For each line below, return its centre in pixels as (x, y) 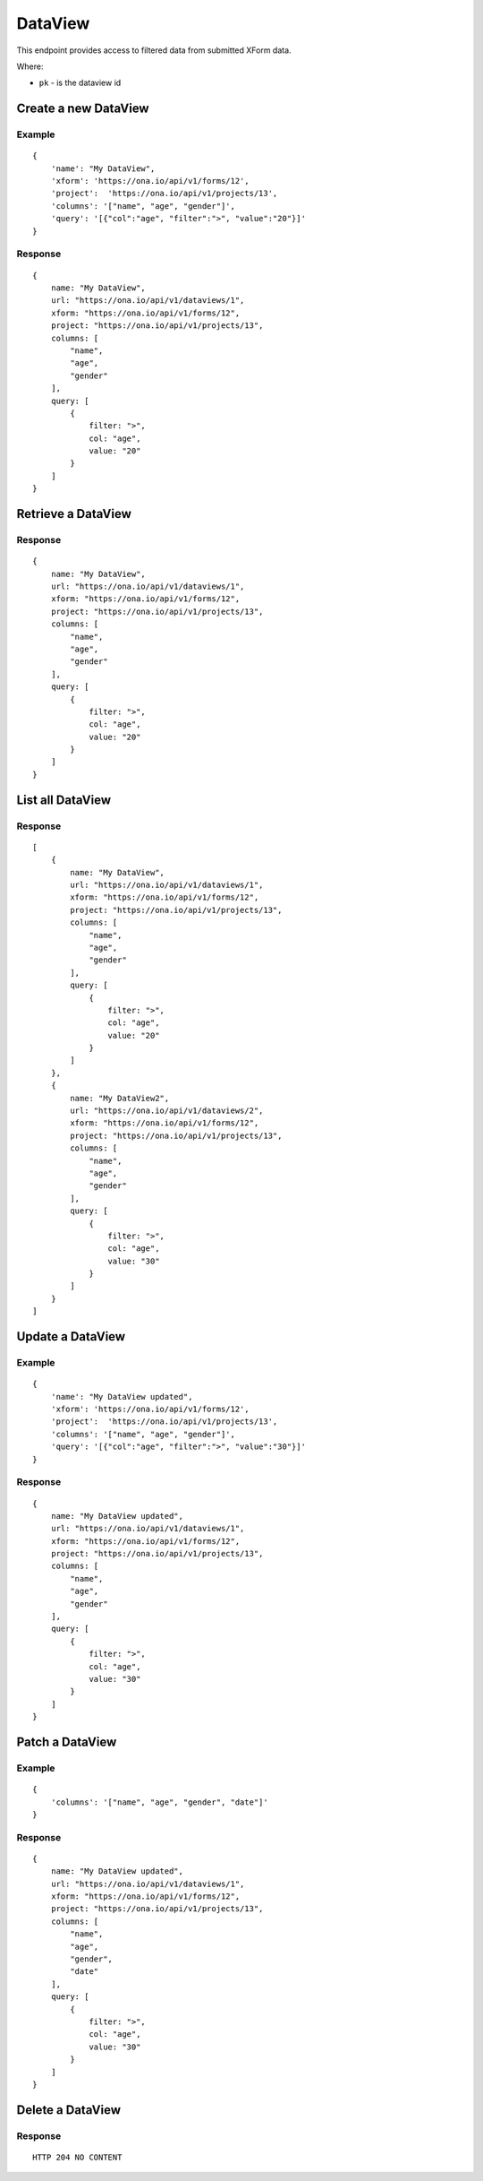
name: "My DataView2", (120, 1098)
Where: (30, 66)
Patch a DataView (67, 1741)
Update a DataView (71, 1336)
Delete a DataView (68, 2110)
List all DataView (64, 800)
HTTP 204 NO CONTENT (77, 2157)
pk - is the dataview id (80, 83)
